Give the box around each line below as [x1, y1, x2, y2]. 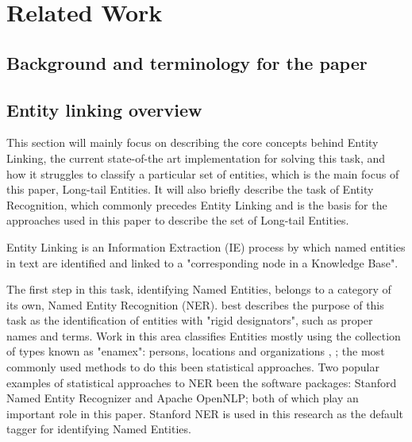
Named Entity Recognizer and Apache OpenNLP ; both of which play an [6, 390, 359, 406]
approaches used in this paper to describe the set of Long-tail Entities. [6, 212, 349, 229]
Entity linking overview [6, 97, 202, 121]
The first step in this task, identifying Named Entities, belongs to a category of [6, 281, 391, 298]
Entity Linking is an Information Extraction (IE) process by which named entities [6, 238, 406, 255]
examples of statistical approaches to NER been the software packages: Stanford [6, 374, 397, 390]
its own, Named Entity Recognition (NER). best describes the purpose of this [6, 296, 384, 313]
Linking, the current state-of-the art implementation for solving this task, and [6, 149, 386, 166]
